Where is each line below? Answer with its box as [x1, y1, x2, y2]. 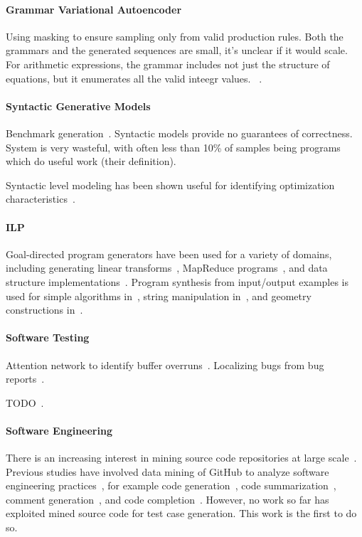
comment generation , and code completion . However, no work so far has [6, 491, 329, 506]
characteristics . [6, 191, 75, 206]
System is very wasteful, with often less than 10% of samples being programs [6, 139, 341, 154]
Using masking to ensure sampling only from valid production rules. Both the [6, 28, 344, 43]
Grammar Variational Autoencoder [6, 1, 182, 16]
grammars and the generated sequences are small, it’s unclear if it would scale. [6, 43, 348, 58]
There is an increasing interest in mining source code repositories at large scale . [6, 450, 357, 465]
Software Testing [6, 330, 90, 345]
